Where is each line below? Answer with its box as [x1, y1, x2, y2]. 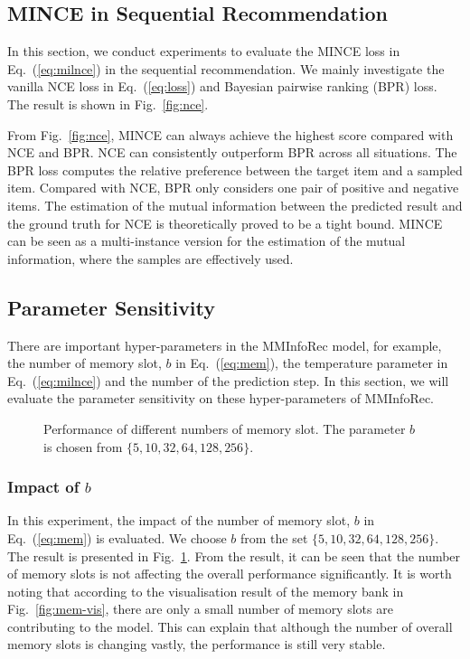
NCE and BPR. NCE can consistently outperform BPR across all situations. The [7, 143, 457, 162]
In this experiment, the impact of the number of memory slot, [7, 511, 351, 530]
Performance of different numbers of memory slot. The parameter [43, 419, 406, 438]
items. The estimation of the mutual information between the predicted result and [7, 195, 463, 214]
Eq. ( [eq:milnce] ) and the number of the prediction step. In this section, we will [7, 371, 449, 390]
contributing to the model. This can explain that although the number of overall [7, 617, 453, 635]
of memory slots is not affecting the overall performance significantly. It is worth [7, 564, 452, 583]
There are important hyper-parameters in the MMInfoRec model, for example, [7, 335, 442, 354]
